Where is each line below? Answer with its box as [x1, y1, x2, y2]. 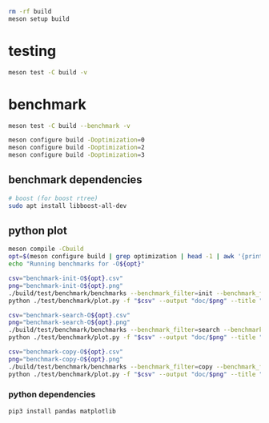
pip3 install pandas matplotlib [8, 407, 116, 415]
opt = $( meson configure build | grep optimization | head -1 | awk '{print [8, 253, 263, 261]
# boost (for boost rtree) [8, 194, 98, 202]
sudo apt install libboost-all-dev [8, 202, 127, 210]
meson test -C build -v [8, 68, 88, 76]
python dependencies [8, 389, 96, 400]
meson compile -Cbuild [8, 245, 84, 253]
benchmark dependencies [8, 173, 143, 187]
